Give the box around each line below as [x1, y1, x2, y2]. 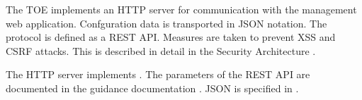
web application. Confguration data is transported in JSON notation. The [6, 15, 327, 30]
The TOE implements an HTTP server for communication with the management [6, 2, 357, 16]
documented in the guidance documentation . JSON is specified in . [6, 80, 299, 95]
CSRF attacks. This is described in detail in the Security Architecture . [6, 43, 316, 58]
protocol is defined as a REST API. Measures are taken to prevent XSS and [6, 30, 336, 44]
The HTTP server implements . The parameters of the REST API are [6, 67, 310, 82]
